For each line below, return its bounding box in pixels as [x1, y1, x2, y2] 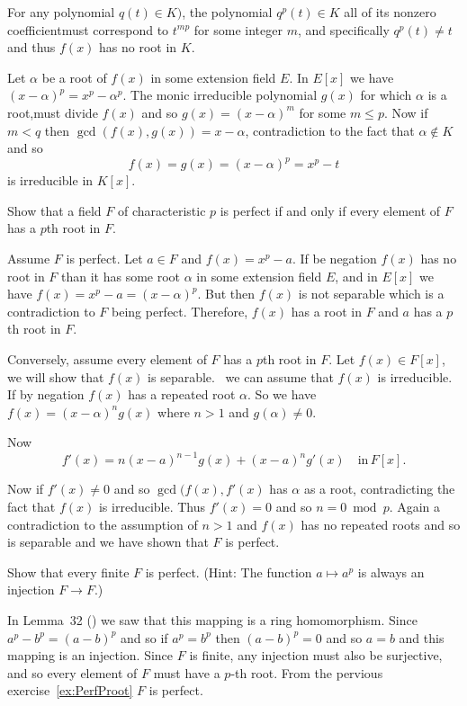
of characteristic [117, 201, 206, 219]
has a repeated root [128, 385, 236, 404]
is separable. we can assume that [148, 367, 334, 386]
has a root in [291, 301, 362, 320]
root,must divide [7, 103, 98, 121]
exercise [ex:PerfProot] [7, 681, 133, 700]
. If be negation [292, 249, 377, 268]
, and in [335, 266, 378, 285]
